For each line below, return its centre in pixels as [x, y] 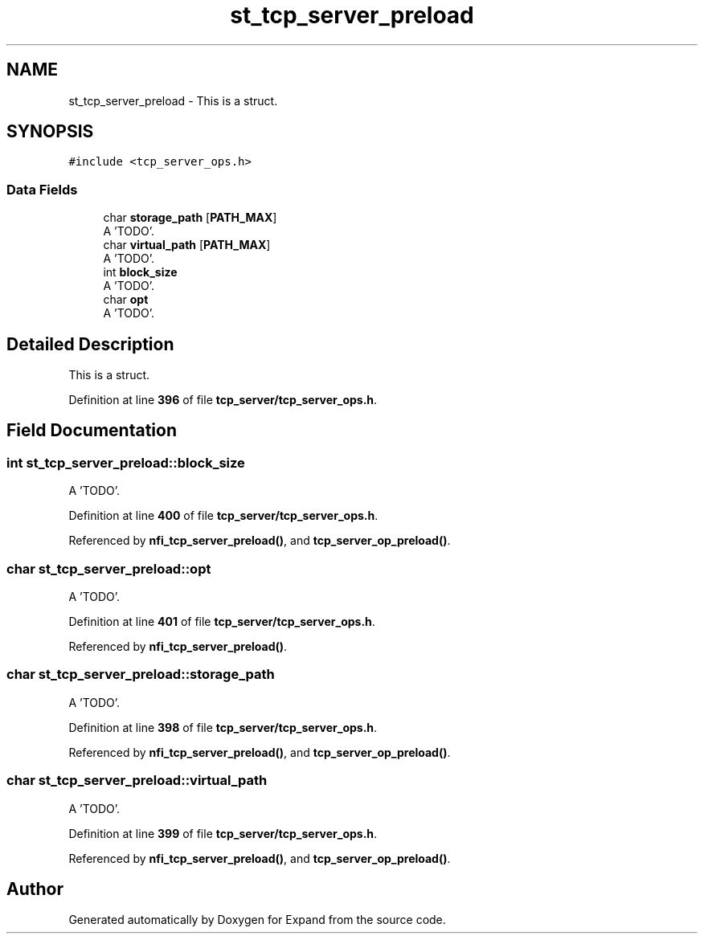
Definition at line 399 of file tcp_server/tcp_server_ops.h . [223, 833]
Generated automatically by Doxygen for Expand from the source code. [257, 920]
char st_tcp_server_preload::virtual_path [137, 781]
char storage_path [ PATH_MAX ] [190, 218]
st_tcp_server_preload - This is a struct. [173, 100]
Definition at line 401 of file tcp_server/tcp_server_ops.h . [222, 621]
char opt [126, 300]
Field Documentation [92, 431]
